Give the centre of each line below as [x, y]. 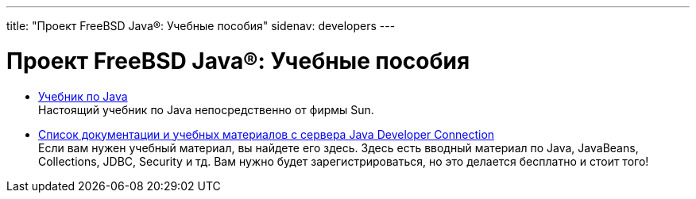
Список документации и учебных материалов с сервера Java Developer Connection [267, 134]
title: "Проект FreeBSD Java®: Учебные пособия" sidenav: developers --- [201, 26]
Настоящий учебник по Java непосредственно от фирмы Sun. [206, 109]
